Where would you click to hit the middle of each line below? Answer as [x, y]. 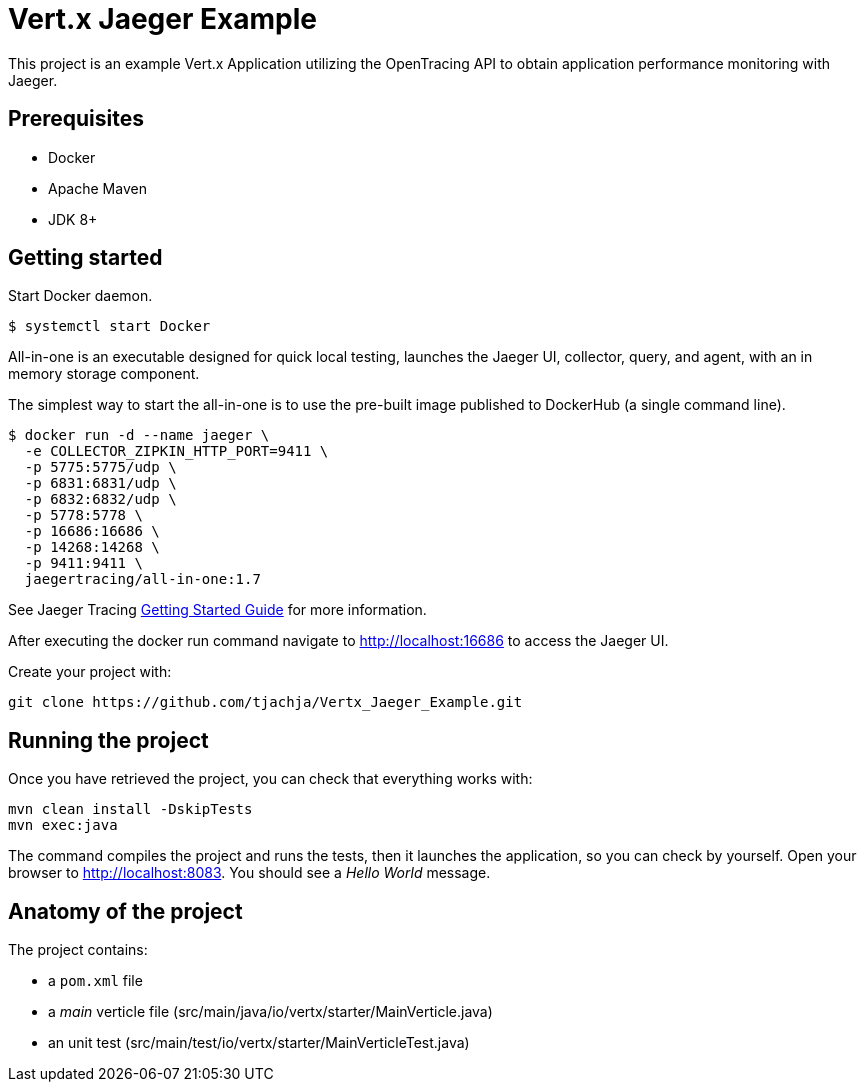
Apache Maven [97, 188]
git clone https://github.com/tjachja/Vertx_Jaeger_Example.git [265, 702]
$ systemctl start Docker [109, 326]
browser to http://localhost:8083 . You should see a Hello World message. [249, 873]
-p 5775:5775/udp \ [100, 467]
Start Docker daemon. [80, 296]
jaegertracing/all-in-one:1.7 [142, 579]
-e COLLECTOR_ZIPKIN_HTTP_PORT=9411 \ [176, 451]
